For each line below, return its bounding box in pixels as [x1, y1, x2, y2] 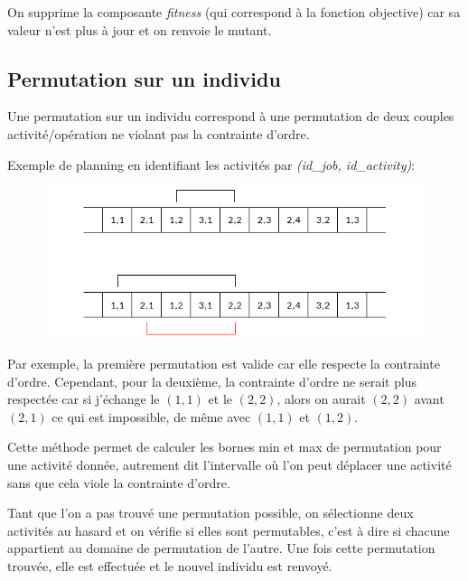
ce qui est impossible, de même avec [51, 407, 251, 426]
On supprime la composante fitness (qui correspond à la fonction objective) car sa [7, 3, 461, 21]
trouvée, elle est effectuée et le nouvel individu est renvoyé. [7, 556, 332, 575]
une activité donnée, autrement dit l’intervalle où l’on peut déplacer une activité [7, 454, 452, 473]
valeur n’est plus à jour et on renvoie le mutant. [7, 20, 272, 39]
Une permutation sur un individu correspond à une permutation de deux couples [7, 107, 454, 126]
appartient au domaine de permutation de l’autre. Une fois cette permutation [7, 539, 435, 558]
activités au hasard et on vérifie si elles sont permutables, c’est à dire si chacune [7, 520, 450, 539]
